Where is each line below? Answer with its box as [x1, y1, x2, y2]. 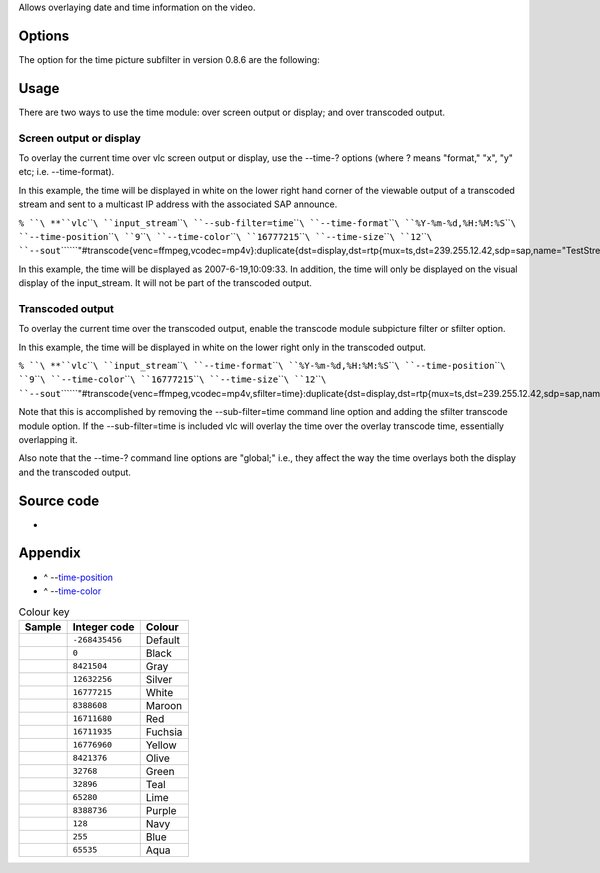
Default [145, 633, 180, 647]
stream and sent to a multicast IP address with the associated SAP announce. [18, 198, 338, 210]
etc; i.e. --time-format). [18, 166, 115, 178]
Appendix [18, 545, 81, 562]
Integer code [72, 620, 135, 634]
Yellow [145, 738, 177, 752]
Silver [145, 672, 173, 686]
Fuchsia [145, 725, 183, 739]
